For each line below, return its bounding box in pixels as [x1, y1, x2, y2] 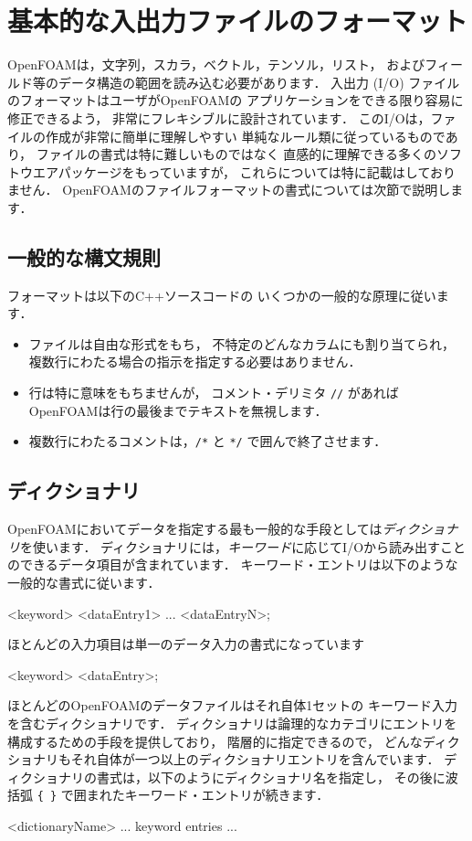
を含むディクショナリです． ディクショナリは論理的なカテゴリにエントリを [7, 713, 457, 732]
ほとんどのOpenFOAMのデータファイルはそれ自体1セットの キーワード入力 [7, 696, 457, 715]
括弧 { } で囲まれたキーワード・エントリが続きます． [7, 785, 330, 804]
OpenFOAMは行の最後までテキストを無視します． [28, 400, 328, 420]
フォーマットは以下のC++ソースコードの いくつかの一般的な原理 [7, 285, 398, 304]
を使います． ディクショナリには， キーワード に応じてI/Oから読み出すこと [20, 537, 467, 556]
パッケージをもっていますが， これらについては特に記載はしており [58, 162, 456, 181]
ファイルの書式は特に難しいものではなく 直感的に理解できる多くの [36, 144, 437, 164]
